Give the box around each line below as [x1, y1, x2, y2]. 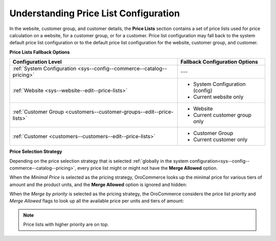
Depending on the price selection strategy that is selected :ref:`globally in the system [9, 158, 189, 164]
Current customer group [193, 112, 251, 119]
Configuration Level [12, 59, 62, 66]
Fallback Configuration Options [180, 59, 258, 66]
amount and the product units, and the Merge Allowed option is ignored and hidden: [9, 181, 187, 188]
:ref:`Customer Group [12, 109, 64, 116]
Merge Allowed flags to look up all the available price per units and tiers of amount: [9, 198, 184, 204]
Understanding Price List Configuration [9, 8, 180, 19]
